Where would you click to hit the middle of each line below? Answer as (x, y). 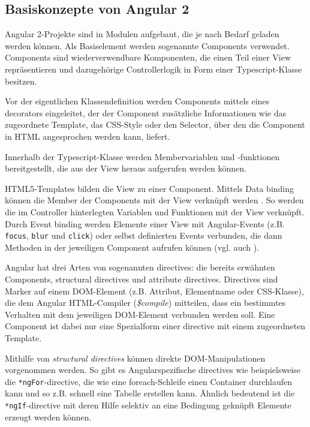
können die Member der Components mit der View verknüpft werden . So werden (154, 200)
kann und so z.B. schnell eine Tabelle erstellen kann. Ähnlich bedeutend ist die (150, 393)
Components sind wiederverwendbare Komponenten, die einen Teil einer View (148, 57)
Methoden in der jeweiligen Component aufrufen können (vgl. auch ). (132, 247)
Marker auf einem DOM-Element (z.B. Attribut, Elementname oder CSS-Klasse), (154, 291)
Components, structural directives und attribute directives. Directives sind (142, 279)
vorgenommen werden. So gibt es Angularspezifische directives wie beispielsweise (153, 370)
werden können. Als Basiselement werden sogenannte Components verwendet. (147, 45)
